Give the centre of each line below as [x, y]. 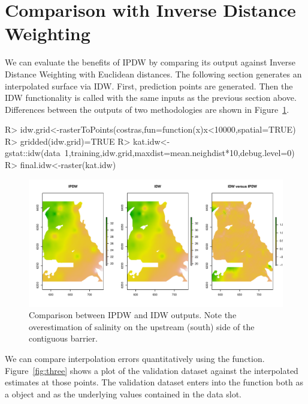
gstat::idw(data [33, 153]
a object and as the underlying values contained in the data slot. [123, 393]
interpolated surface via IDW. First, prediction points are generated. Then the [149, 86]
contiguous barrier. [63, 338]
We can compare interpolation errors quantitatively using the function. [135, 359]
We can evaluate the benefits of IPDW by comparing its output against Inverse [150, 62]
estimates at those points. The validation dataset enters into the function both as [154, 382]
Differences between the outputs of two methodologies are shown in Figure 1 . [147, 109]
